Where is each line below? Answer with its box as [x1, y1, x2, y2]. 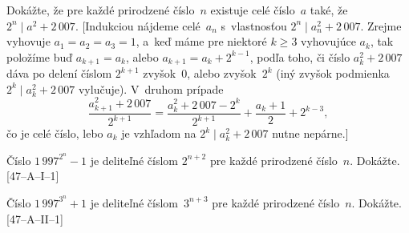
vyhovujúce [301, 33, 356, 50]
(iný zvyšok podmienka [276, 65, 390, 82]
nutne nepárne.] [272, 125, 349, 142]
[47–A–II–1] [6, 210, 63, 227]
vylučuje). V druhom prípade [78, 80, 224, 97]
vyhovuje [6, 33, 51, 50]
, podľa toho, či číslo [249, 48, 350, 65]
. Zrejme [360, 17, 402, 34]
